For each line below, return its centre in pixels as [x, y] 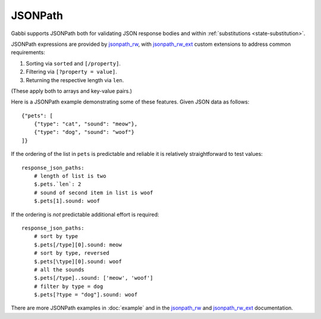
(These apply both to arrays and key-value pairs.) [72, 91]
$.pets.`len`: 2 [57, 184]
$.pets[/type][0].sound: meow [78, 245]
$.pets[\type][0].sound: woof [78, 261]
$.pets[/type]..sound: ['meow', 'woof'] [94, 278]
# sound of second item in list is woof [94, 193]
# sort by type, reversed [72, 253]
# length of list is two [70, 176]
